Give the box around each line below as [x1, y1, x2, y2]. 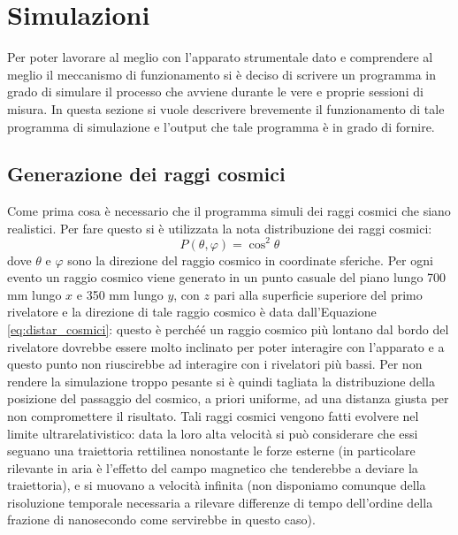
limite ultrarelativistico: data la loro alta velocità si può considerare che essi [7, 424, 418, 442]
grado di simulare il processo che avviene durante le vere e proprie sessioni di [7, 82, 424, 101]
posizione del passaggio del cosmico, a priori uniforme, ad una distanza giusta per [7, 389, 449, 408]
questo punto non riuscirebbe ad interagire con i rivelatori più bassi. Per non [7, 355, 423, 373]
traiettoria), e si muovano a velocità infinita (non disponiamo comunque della [7, 476, 426, 494]
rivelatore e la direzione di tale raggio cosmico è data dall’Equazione [7, 302, 377, 321]
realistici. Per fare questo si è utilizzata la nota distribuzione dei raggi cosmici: [7, 218, 432, 237]
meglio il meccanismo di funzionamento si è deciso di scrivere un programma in [7, 65, 436, 83]
